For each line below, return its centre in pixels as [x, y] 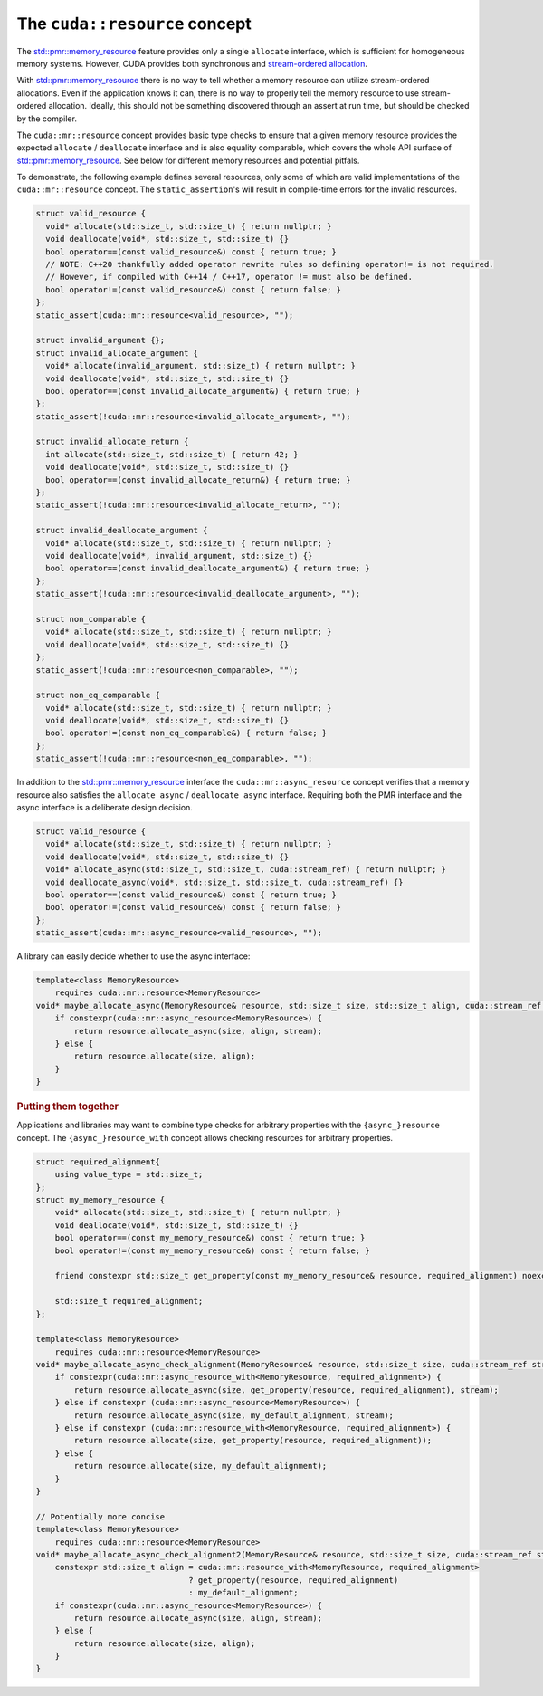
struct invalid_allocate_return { [112, 442]
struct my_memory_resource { [100, 1200]
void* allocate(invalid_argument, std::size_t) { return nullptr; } [201, 366]
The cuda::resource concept [134, 24]
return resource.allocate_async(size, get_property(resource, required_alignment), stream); [286, 1389]
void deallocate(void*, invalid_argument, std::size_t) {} [179, 556]
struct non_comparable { [91, 619]
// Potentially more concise [100, 1516]
